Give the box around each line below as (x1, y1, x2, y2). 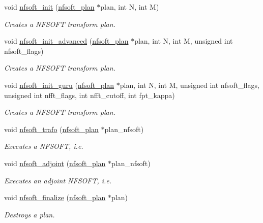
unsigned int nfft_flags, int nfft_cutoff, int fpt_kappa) (4, 89, 175, 100)
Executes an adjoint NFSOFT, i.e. (4, 175, 112, 185)
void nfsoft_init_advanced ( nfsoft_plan (4, 36, 129, 46)
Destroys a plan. (4, 209, 55, 219)
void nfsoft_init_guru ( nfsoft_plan (4, 79, 114, 90)
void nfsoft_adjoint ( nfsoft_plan (4, 157, 106, 168)
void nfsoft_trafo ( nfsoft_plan (4, 123, 99, 134)
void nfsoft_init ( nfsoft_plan (4, 2, 95, 12)
